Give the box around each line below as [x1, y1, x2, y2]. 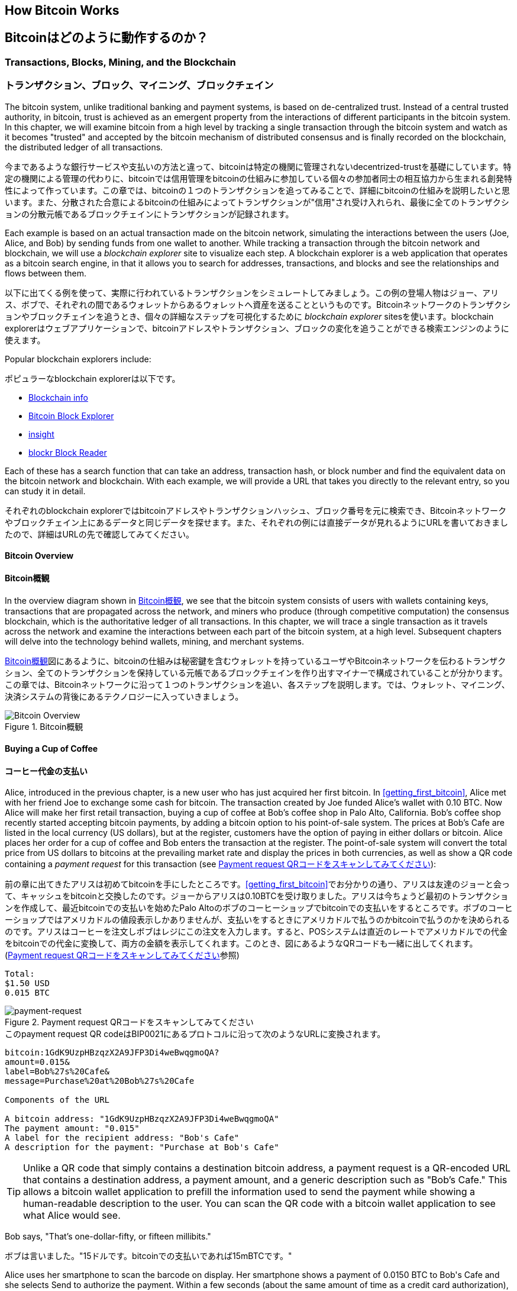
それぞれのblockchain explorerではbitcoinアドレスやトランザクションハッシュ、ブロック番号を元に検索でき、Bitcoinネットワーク [5, 505, 507, 516]
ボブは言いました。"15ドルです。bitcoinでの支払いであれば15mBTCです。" [5, 1251, 292, 1261]
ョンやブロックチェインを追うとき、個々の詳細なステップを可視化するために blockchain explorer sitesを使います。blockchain [5, 311, 494, 321]
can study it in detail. [5, 485, 86, 496]
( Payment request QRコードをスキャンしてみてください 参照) [5, 950, 240, 961]
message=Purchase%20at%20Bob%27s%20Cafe [5, 1076, 195, 1086]
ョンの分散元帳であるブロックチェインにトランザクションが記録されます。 [5, 208, 294, 219]
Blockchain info [28, 392, 88, 403]
